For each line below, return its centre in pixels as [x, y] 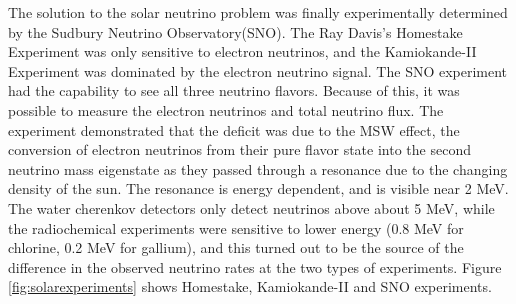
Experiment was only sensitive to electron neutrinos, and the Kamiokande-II [242, 51]
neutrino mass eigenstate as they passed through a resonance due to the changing [258, 168]
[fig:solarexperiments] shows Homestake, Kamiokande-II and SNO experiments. [250, 286]
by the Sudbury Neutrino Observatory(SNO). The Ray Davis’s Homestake [235, 31]
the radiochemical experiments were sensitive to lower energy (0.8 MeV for [236, 227]
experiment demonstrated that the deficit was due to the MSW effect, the [234, 129]
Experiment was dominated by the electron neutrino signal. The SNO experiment [258, 70]
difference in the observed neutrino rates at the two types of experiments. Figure [255, 266]
